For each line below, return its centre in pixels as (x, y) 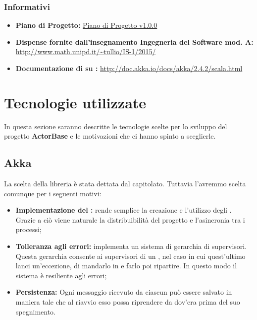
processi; (28, 229)
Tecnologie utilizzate (75, 102)
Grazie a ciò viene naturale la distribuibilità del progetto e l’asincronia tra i (130, 219)
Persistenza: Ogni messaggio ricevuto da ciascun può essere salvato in (124, 292)
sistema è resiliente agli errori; (61, 275)
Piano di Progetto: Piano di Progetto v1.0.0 (86, 25)
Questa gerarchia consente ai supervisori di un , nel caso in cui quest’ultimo (130, 256)
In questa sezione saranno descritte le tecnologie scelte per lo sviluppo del (116, 126)
